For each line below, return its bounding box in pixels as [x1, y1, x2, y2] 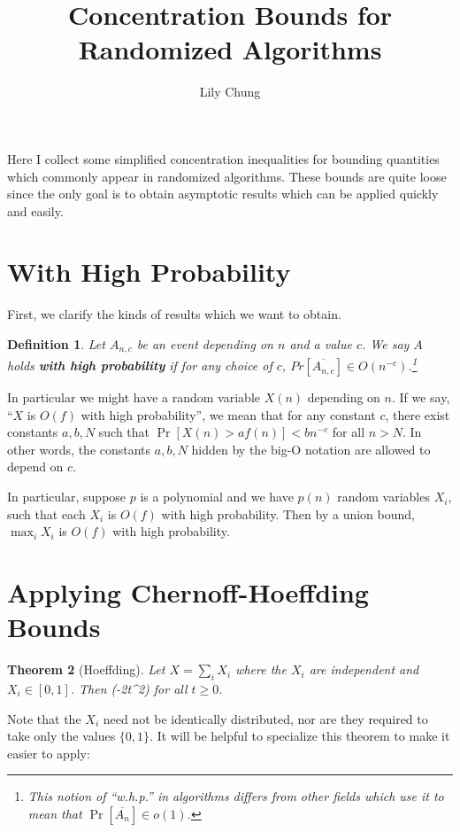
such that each [7, 504, 86, 523]
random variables [337, 487, 430, 506]
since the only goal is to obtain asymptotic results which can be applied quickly [7, 184, 439, 203]
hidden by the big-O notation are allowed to [191, 439, 431, 458]
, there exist [385, 405, 450, 424]
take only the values [7, 727, 116, 745]
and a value [289, 335, 352, 353]
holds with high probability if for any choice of [7, 356, 272, 375]
